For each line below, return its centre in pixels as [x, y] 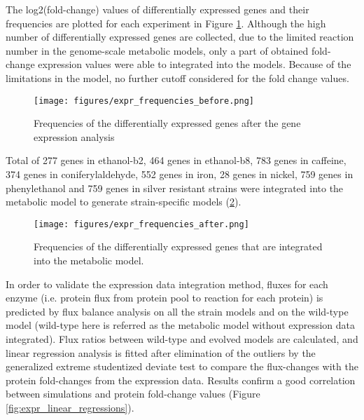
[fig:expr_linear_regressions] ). [70, 407]
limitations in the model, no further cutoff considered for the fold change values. [177, 77]
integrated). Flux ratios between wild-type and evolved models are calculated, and [182, 339]
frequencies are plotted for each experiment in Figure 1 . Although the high [166, 23]
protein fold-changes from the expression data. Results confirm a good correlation [181, 380]
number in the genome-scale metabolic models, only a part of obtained [157, 50]
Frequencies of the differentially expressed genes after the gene [167, 123]
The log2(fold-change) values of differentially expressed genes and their [157, 9]
